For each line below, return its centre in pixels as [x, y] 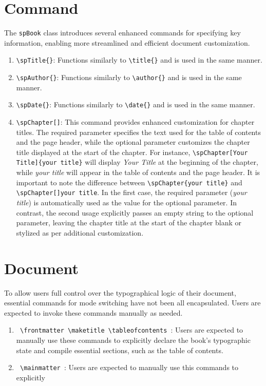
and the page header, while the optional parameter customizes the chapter [133, 142]
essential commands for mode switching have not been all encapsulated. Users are [132, 303]
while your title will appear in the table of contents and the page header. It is [138, 172]
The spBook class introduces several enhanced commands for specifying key [122, 33]
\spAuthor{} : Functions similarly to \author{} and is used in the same [129, 77]
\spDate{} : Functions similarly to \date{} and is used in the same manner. [136, 104]
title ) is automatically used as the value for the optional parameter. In [126, 202]
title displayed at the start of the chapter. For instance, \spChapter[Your [132, 152]
